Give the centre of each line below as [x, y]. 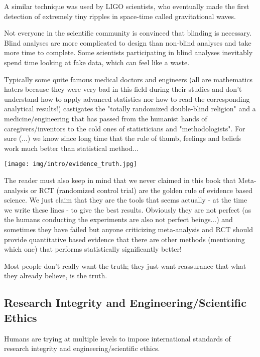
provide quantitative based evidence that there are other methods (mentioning [124, 239]
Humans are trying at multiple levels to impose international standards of [117, 338]
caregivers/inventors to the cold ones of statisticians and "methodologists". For [125, 128]
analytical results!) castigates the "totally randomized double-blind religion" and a [130, 109]
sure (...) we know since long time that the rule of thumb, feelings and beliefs [123, 138]
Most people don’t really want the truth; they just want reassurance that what [125, 265]
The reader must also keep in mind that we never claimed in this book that [120, 180]
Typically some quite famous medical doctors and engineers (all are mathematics [128, 79]
